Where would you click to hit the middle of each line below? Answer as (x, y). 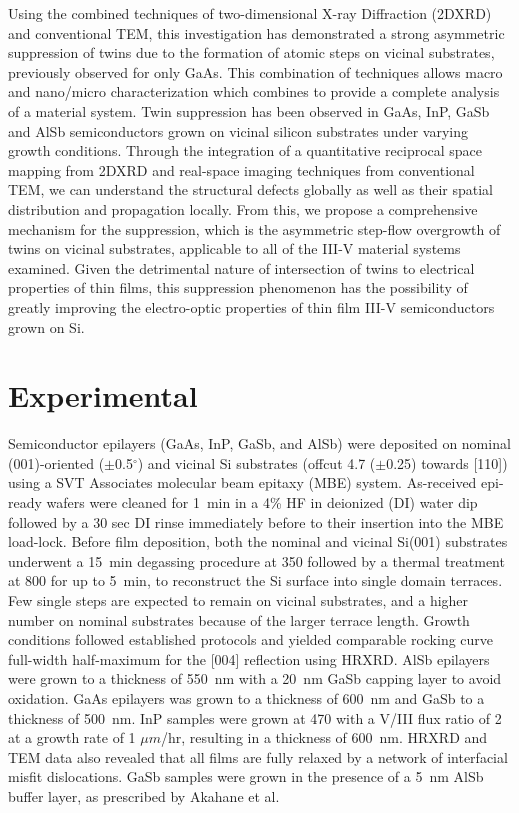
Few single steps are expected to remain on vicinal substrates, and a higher (238, 599)
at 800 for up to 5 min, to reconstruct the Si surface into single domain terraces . (255, 580)
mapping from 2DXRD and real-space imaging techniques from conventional (241, 169)
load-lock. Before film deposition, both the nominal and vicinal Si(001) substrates (258, 541)
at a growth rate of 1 (72, 737)
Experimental (103, 395)
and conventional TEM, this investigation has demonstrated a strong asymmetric (256, 32)
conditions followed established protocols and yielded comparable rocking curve (251, 639)
